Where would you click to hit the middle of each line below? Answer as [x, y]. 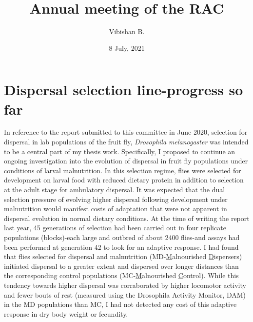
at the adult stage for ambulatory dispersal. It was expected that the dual [115, 189]
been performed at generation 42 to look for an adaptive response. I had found [121, 247]
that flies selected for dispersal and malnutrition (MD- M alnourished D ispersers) [123, 256]
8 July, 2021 [127, 48]
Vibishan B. [127, 31]
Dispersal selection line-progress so [124, 90]
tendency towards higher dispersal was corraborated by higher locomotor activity [125, 285]
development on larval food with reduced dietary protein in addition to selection [124, 180]
